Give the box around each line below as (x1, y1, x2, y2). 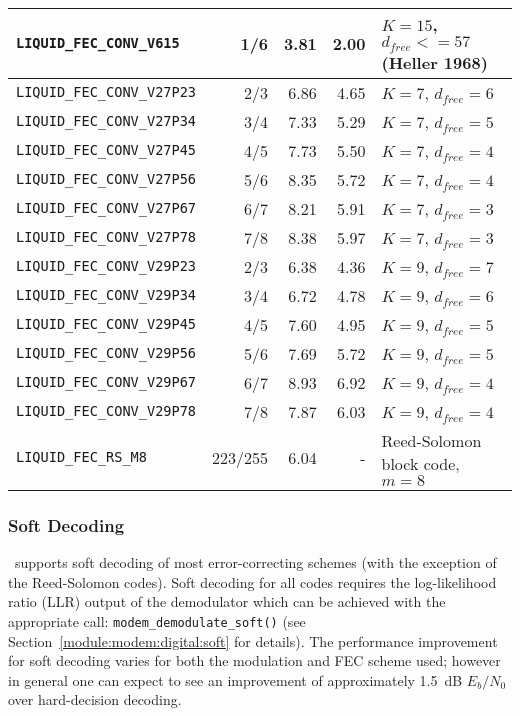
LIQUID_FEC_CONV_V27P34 (16, 113, 197, 130)
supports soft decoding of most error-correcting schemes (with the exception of (14, 552, 497, 573)
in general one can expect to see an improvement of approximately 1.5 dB (8, 669, 463, 690)
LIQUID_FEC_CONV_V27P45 (16, 142, 197, 159)
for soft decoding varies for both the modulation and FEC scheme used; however (8, 650, 501, 671)
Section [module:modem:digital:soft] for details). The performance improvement (8, 630, 498, 651)
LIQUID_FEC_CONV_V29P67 (16, 374, 197, 391)
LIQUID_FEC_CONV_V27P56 (16, 171, 197, 188)
